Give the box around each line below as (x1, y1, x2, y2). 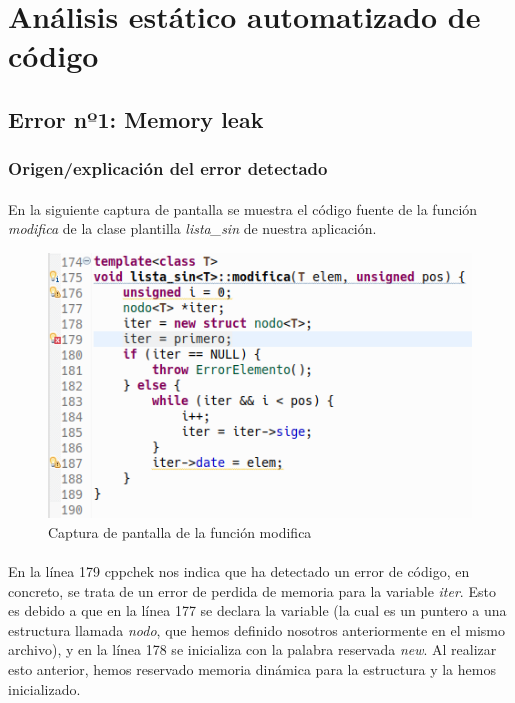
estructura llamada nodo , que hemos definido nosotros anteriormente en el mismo (8, 619, 506, 640)
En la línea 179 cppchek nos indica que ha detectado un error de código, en (8, 561, 470, 582)
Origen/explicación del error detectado (8, 156, 328, 181)
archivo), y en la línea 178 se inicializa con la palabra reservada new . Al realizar (8, 639, 497, 660)
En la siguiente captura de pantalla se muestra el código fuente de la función (8, 198, 478, 219)
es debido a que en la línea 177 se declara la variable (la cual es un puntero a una (8, 600, 507, 621)
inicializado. (8, 678, 81, 699)
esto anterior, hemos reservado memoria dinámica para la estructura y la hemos (8, 659, 496, 680)
